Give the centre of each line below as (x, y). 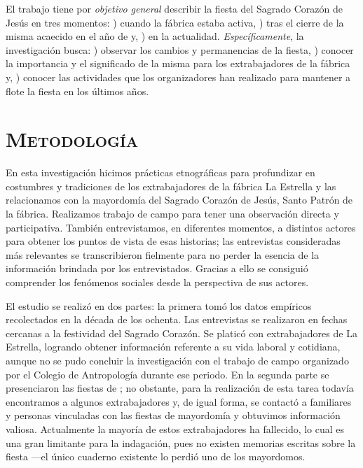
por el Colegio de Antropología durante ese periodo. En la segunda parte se (167, 374)
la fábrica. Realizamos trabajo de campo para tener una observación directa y (172, 214)
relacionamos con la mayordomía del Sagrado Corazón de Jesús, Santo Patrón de (179, 200)
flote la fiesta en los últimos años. (77, 91)
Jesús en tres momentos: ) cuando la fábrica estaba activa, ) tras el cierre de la (175, 22)
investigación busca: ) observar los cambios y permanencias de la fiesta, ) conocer (180, 49)
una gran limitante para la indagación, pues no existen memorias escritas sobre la (181, 442)
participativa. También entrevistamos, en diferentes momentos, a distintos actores (181, 227)
